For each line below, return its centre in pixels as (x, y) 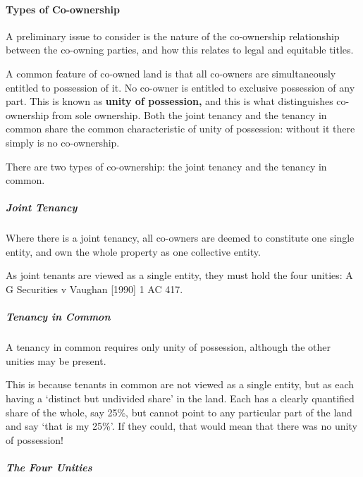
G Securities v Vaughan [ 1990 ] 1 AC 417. (94, 289)
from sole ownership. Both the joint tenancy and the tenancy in (189, 114)
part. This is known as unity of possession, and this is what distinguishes (170, 101)
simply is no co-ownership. (63, 142)
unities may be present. (56, 360)
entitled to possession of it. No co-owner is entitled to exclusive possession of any (180, 87)
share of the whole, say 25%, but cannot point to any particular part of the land (179, 412)
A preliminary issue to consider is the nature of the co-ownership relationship (173, 36)
